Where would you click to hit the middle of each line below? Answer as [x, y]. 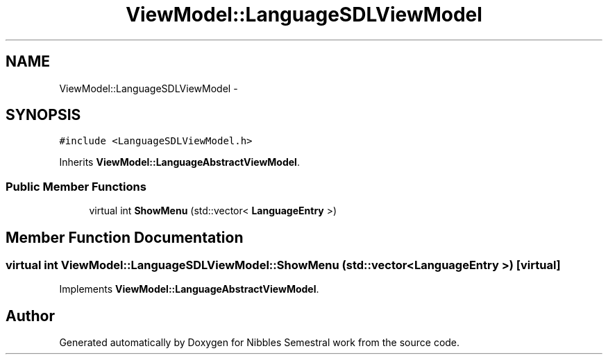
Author [30, 316]
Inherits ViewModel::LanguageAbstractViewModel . [179, 162]
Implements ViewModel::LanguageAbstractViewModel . [189, 289]
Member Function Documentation [125, 237]
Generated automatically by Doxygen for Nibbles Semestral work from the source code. [260, 343]
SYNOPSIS [43, 115]
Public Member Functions [76, 186]
